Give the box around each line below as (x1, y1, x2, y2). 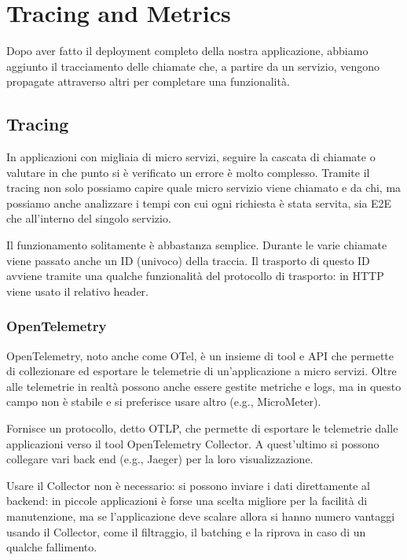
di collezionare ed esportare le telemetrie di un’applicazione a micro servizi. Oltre (6, 363, 397, 379)
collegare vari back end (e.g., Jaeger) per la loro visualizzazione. (6, 451, 313, 467)
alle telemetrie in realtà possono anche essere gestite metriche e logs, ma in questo (6, 378, 401, 394)
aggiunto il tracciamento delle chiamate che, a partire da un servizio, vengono (6, 57, 380, 74)
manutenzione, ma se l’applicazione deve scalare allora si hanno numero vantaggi (6, 508, 395, 525)
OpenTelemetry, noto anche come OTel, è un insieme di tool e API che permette (6, 347, 394, 363)
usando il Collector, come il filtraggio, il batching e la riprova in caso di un (6, 523, 366, 540)
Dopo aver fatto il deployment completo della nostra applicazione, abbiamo (6, 42, 368, 59)
